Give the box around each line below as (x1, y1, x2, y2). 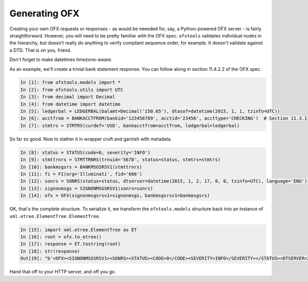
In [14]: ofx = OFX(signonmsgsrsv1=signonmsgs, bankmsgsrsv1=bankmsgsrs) (20, 193, 210, 198)
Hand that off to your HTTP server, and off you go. (9, 269, 117, 275)
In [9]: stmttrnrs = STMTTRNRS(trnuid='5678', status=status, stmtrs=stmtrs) (20, 157, 221, 163)
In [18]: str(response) (20, 248, 81, 254)
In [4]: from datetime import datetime (20, 101, 121, 107)
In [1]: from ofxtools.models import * (20, 79, 121, 86)
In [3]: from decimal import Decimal (20, 94, 115, 100)
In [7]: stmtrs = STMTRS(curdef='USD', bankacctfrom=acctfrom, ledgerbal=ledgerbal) (20, 123, 240, 128)
